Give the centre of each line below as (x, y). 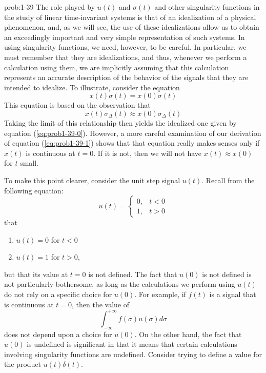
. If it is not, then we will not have (148, 153)
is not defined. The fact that (133, 274)
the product (23, 364)
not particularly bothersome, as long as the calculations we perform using (120, 284)
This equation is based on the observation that (77, 105)
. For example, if (160, 294)
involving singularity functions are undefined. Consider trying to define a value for (133, 354)
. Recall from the (228, 180)
